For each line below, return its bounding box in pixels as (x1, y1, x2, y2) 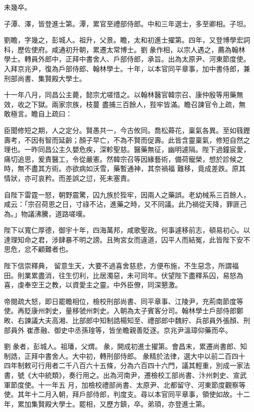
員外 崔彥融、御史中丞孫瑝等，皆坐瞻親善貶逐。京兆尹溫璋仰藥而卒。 (10, 325, 232, 335)
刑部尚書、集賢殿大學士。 (4, 73, 86, 83)
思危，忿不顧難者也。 (4, 244, 72, 254)
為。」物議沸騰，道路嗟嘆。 (4, 208, 89, 218)
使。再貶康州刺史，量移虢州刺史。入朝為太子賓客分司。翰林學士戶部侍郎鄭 (4, 305, 243, 316)
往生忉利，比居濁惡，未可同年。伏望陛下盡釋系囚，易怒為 (58, 270, 243, 280)
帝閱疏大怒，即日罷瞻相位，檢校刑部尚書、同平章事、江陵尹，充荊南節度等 (4, 296, 243, 306)
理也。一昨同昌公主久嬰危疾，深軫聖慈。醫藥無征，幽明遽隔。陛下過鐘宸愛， (4, 144, 250, 154)
